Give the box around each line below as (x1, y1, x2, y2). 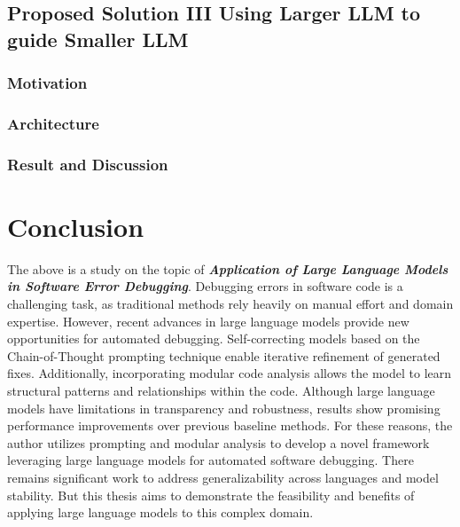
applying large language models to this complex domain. (7, 503, 314, 522)
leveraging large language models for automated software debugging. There (7, 451, 414, 469)
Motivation (7, 72, 88, 94)
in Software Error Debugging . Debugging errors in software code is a (7, 277, 403, 295)
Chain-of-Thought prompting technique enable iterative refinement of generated (7, 346, 441, 365)
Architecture (7, 112, 99, 134)
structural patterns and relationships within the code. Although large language (7, 381, 435, 399)
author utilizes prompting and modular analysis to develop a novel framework (7, 433, 430, 452)
